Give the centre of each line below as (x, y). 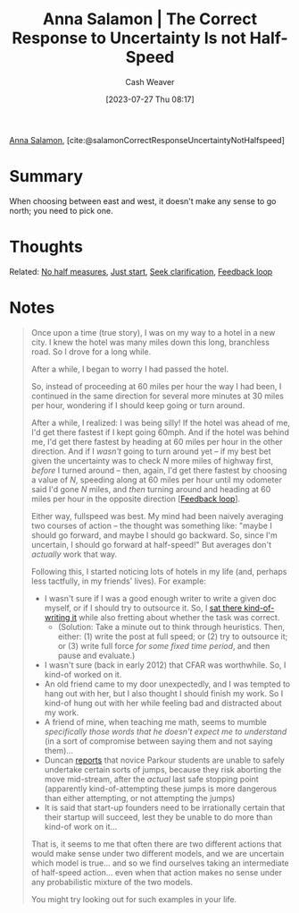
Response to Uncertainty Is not (129, 38)
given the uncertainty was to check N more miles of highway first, (152, 460)
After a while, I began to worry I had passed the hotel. (130, 369)
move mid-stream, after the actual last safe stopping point (151, 779)
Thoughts (46, 247)
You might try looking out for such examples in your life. (134, 899)
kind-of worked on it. (83, 674)
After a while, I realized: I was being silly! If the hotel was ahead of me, (160, 422)
